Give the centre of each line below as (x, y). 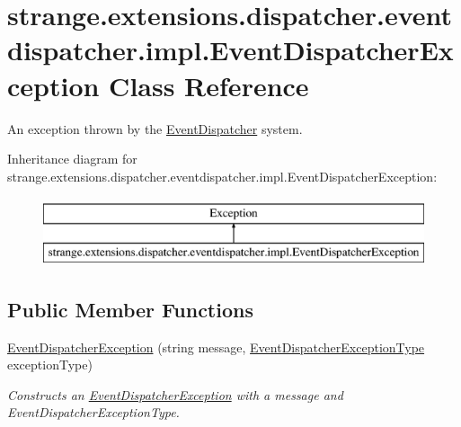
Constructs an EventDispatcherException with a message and (175, 394)
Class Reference (209, 85)
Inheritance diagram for (72, 159)
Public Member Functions (130, 309)
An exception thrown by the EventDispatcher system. (155, 128)
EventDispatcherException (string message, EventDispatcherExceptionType (216, 347)
